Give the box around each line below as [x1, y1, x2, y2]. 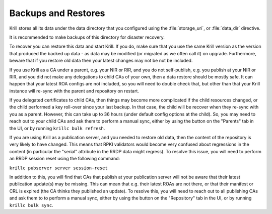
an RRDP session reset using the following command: [9, 156, 120, 162]
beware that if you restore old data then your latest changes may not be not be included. [9, 58, 193, 64]
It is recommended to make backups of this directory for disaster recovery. [9, 34, 165, 40]
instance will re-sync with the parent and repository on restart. [9, 88, 140, 94]
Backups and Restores [9, 8, 105, 19]
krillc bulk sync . [9, 202, 53, 208]
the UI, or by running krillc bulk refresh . [9, 125, 105, 131]
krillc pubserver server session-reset [9, 165, 108, 171]
